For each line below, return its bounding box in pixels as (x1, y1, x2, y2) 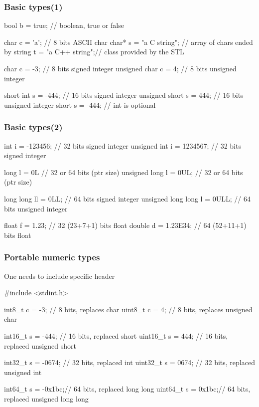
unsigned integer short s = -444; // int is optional (4, 99, 156, 110)
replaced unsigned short (4, 340, 76, 351)
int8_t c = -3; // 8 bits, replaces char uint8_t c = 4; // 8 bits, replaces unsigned (4, 304, 253, 314)
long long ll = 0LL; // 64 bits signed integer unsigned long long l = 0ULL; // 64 (4, 193, 251, 203)
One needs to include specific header (4, 270, 115, 281)
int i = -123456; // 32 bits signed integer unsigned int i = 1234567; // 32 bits (4, 140, 241, 151)
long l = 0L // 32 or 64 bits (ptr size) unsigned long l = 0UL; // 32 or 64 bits (4, 167, 243, 177)
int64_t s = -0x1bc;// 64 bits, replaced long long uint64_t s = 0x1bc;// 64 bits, (4, 384, 251, 394)
